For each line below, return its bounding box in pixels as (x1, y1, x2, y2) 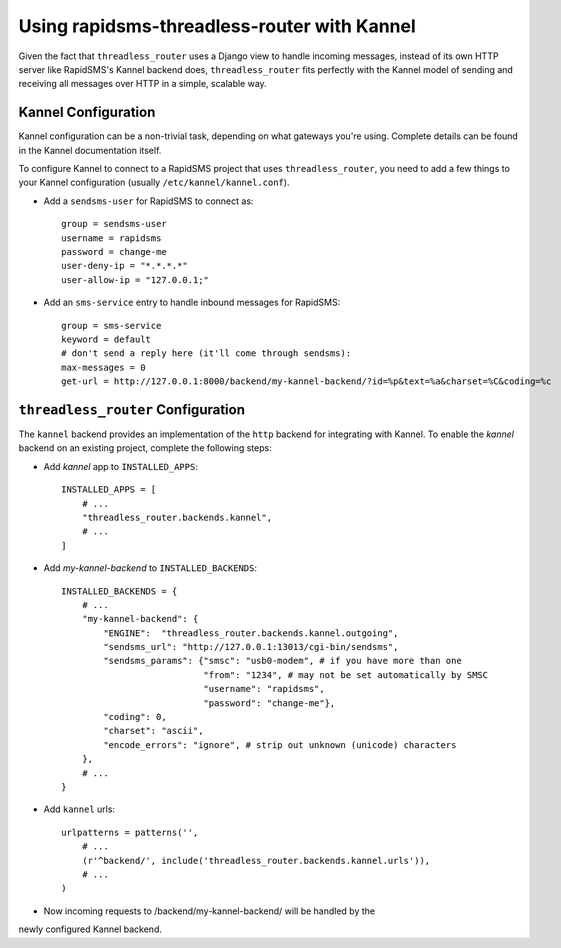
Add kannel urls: (43, 803, 115, 815)
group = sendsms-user (61, 218, 167, 230)
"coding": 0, (103, 711, 167, 723)
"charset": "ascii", (103, 725, 204, 737)
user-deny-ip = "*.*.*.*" (61, 260, 189, 272)
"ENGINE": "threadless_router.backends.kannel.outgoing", (103, 627, 399, 639)
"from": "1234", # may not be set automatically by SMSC (203, 669, 489, 680)
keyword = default (61, 333, 152, 345)
